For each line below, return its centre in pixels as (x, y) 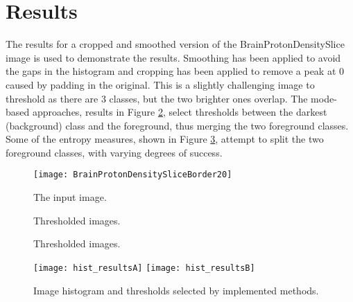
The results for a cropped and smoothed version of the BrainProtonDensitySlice (175, 44)
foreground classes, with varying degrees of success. (114, 152)
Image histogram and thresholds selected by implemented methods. (176, 290)
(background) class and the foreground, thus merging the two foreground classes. (177, 125)
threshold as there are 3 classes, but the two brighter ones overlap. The (157, 98)
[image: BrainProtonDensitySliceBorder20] (133, 175)
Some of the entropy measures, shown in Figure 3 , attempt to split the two (165, 139)
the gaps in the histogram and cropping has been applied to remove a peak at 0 (175, 71)
